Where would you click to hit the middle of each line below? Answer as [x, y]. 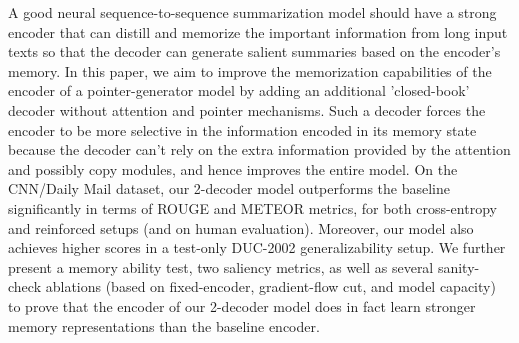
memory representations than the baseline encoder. [164, 325]
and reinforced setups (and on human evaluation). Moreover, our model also [241, 227]
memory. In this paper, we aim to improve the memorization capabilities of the [250, 70]
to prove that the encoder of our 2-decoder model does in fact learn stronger [242, 305]
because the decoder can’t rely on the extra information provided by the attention [259, 149]
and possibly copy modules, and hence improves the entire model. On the [233, 168]
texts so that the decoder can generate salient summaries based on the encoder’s [254, 51]
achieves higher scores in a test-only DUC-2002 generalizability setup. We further [257, 247]
